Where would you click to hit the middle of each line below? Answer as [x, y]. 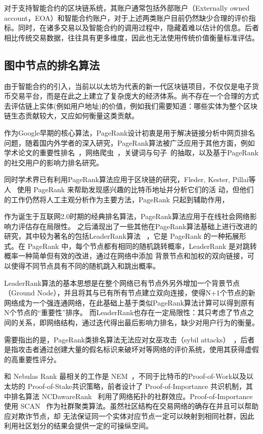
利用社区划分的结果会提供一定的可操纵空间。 [78, 426]
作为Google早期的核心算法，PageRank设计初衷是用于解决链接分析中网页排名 [130, 132]
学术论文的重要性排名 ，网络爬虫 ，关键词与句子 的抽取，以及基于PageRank [131, 153]
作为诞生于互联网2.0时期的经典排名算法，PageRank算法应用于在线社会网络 [127, 216]
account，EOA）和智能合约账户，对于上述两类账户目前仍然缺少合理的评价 [126, 17]
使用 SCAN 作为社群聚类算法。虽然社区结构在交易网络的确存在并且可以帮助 [131, 406]
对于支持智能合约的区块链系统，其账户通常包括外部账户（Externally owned [127, 8]
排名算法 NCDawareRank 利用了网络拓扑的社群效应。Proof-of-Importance [132, 396]
